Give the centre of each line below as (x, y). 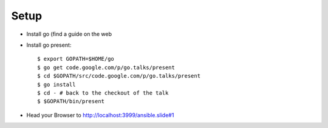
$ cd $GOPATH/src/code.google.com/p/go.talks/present (119, 76)
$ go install (56, 84)
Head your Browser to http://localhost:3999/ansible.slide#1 (100, 115)
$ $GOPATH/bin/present (71, 101)
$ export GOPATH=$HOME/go (76, 59)
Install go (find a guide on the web (69, 34)
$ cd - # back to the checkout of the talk (103, 93)
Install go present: (49, 45)
